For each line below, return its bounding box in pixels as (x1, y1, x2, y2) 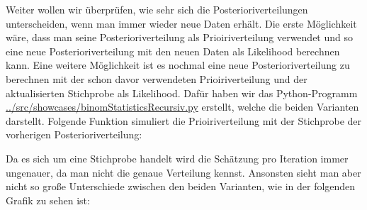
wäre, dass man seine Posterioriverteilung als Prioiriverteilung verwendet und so (6, 30, 353, 45)
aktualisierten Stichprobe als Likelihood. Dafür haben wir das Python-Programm (6, 85, 358, 100)
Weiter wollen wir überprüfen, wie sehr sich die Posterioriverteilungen (6, 2, 308, 16)
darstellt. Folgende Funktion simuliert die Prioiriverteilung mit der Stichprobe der (6, 113, 362, 128)
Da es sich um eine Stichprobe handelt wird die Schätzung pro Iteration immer (6, 150, 349, 165)
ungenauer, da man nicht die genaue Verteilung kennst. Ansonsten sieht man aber (6, 165, 361, 179)
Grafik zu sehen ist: (6, 192, 90, 207)
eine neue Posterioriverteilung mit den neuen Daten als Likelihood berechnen (6, 43, 340, 58)
